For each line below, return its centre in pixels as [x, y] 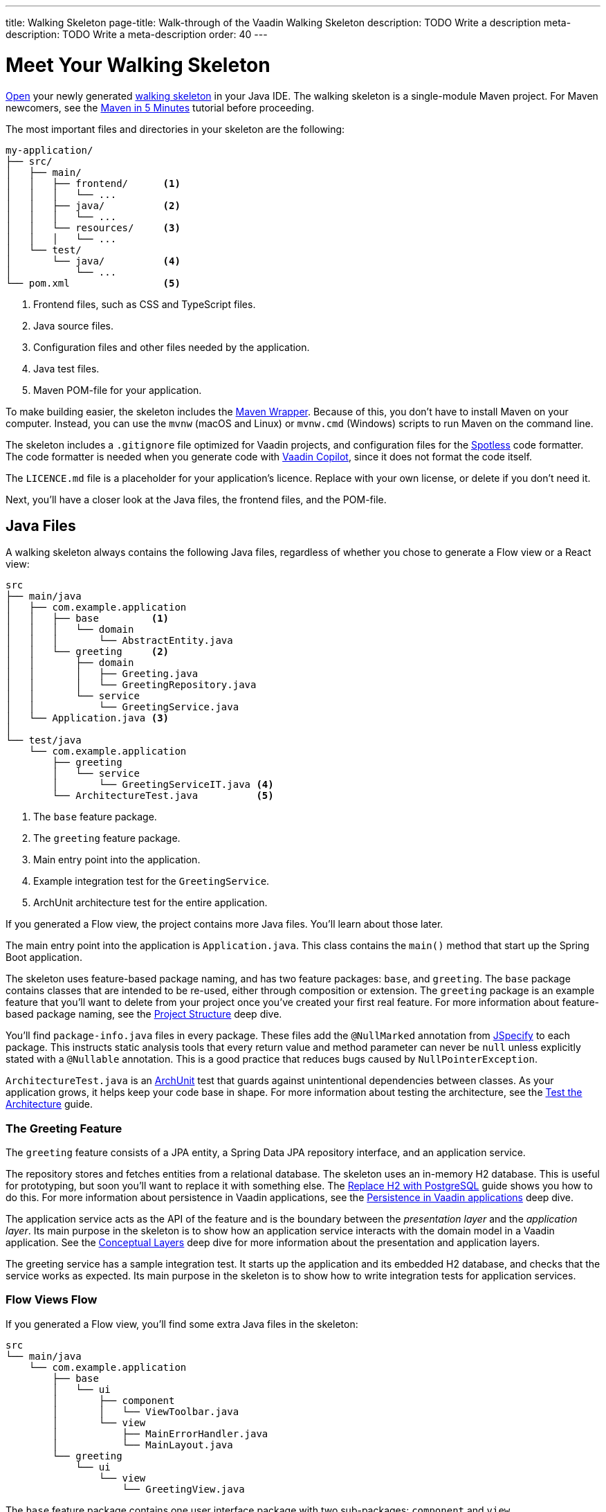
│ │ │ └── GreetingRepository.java [131, 685]
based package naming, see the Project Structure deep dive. [144, 1014]
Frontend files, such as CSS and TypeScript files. [145, 304]
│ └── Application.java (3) [88, 718]
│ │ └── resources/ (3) [93, 227]
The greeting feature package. [107, 838]
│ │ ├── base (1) [88, 619]
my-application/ [49, 150]
